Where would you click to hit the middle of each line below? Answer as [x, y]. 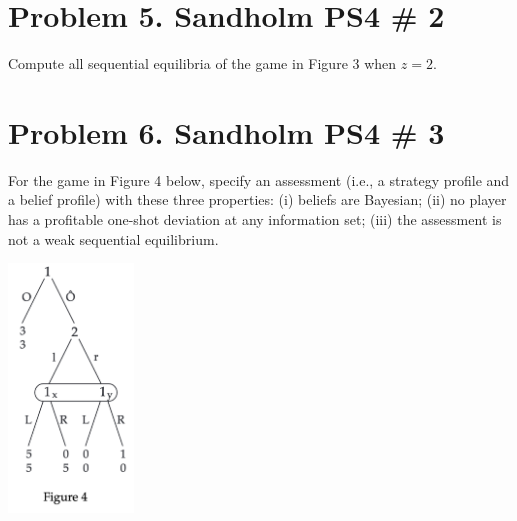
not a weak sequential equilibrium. [113, 238]
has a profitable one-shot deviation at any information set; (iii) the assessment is [255, 219]
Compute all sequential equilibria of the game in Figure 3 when [202, 63]
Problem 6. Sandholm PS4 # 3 [226, 131]
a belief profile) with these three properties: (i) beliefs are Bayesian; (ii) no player [257, 199]
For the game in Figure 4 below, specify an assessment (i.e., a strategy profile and [259, 179]
